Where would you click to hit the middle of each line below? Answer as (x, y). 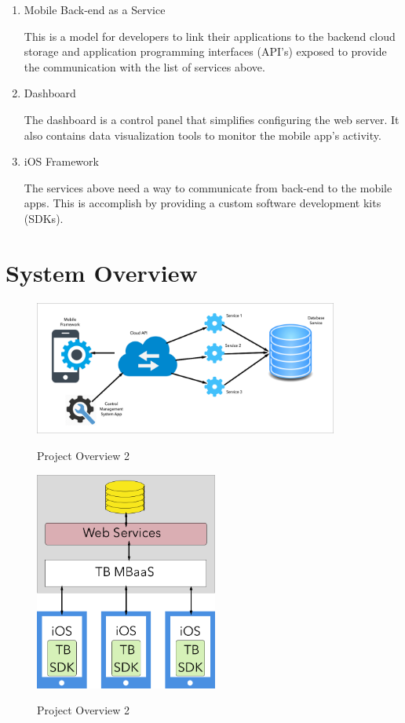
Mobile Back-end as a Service (95, 9)
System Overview (102, 272)
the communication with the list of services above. (144, 66)
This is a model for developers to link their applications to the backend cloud (210, 36)
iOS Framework (61, 161)
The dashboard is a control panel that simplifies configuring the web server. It (212, 119)
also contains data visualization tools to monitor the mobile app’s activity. (202, 135)
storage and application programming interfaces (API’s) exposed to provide (205, 51)
